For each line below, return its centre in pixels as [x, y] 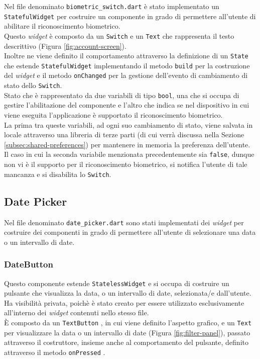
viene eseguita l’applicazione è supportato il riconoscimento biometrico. [113, 115]
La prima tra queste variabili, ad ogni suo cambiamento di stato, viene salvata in [128, 124]
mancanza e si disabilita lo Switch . [58, 174]
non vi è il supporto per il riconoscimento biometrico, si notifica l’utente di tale [126, 164]
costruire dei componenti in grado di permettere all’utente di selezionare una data [130, 232]
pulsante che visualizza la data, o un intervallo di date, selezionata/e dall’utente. [128, 293]
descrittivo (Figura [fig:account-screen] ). [65, 46]
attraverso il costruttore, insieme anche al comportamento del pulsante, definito [126, 342]
